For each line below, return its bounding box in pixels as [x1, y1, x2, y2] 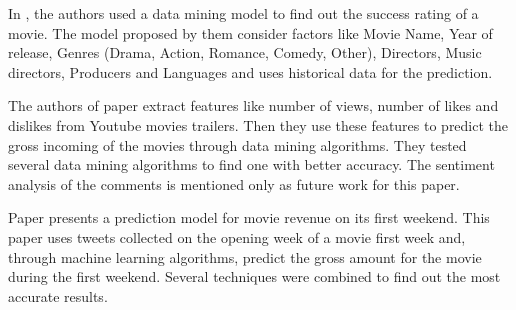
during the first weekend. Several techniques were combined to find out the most [8, 266, 501, 287]
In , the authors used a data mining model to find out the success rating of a [8, 3, 479, 23]
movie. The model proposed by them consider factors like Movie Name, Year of [8, 22, 493, 43]
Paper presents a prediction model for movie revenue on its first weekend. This [8, 207, 490, 228]
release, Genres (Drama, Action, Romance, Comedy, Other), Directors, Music [8, 42, 482, 63]
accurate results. [8, 285, 108, 306]
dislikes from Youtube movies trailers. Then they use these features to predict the [8, 114, 509, 135]
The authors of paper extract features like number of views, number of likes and [8, 95, 499, 116]
